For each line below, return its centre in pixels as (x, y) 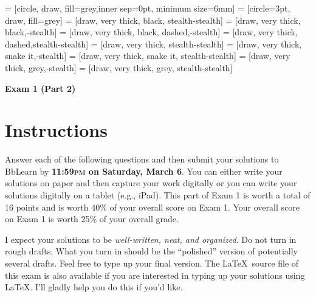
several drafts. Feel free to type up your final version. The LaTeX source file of (152, 263)
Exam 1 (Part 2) (40, 88)
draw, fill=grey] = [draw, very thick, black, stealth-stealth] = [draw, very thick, (153, 20)
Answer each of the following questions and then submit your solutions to (142, 159)
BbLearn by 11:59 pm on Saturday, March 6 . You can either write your (144, 171)
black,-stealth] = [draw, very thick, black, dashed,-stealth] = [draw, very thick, (151, 32)
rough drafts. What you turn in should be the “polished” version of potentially (151, 251)
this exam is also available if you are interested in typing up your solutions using (155, 275)
